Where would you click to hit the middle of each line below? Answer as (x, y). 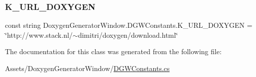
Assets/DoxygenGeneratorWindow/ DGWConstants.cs (87, 68)
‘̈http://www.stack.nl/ (39, 35)
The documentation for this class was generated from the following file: (113, 51)
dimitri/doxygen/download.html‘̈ (128, 35)
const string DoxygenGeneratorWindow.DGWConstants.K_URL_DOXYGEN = (129, 25)
